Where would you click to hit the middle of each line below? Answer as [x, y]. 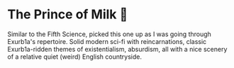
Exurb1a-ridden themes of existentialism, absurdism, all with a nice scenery [117, 49]
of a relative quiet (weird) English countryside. [74, 57]
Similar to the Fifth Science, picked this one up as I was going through [109, 34]
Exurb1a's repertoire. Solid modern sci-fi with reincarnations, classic [107, 41]
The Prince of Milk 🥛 [68, 15]
